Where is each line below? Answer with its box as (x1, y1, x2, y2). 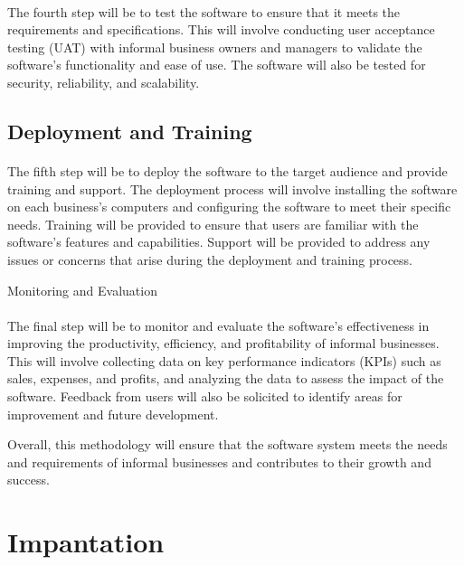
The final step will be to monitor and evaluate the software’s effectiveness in (7, 315, 430, 334)
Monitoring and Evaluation (7, 280, 157, 299)
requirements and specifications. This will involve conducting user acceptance (7, 20, 435, 39)
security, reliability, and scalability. (7, 72, 200, 91)
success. (7, 470, 50, 489)
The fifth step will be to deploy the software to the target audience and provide (7, 161, 448, 180)
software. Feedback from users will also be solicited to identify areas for (7, 387, 402, 406)
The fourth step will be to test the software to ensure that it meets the (7, 2, 401, 21)
